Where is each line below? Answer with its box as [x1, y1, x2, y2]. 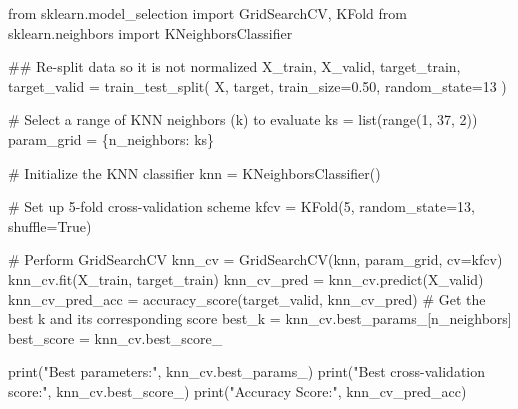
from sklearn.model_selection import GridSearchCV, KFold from [8, 3, 407, 23]
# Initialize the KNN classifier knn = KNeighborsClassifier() [8, 162, 381, 183]
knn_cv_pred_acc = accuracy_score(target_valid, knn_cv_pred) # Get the [8, 288, 486, 309]
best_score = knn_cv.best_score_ [8, 327, 223, 348]
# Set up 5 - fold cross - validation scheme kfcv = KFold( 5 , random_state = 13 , [8, 196, 475, 217]
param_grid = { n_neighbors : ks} [8, 128, 215, 149]
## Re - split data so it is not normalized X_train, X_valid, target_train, [8, 56, 461, 77]
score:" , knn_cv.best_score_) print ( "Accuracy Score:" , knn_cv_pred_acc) [8, 380, 467, 401]
